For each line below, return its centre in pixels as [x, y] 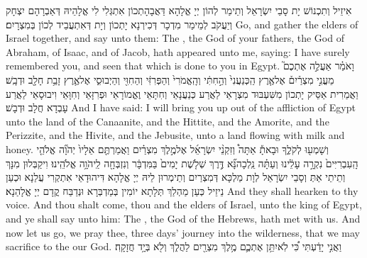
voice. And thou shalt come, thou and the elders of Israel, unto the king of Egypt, [184, 204]
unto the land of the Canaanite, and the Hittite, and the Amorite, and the [168, 121]
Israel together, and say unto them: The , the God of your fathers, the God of [175, 38]
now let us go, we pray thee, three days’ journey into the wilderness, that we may [183, 232]
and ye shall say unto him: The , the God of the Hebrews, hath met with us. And [183, 218]
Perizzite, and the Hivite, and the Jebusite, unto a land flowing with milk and [175, 135]
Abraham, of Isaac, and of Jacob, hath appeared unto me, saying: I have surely [178, 51]
